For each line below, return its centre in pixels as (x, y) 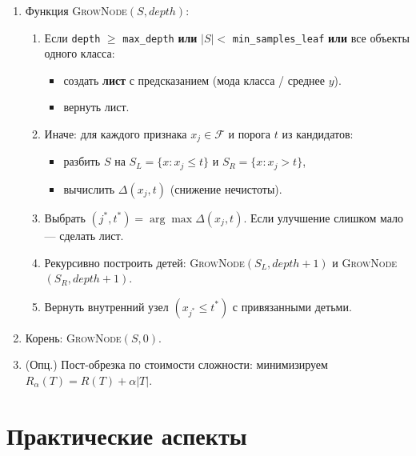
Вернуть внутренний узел (106, 306)
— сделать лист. (84, 235)
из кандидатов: (318, 134)
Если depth (72, 37)
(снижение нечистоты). (226, 188)
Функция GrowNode (76, 10)
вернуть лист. (96, 107)
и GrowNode (365, 262)
